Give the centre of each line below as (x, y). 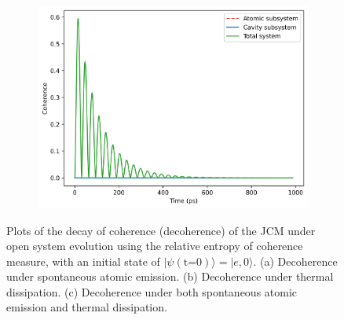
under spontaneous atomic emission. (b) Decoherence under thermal (170, 276)
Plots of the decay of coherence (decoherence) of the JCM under (161, 230)
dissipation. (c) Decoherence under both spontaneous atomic (152, 291)
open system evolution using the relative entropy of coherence (155, 246)
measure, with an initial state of (83, 261)
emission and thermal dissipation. (87, 307)
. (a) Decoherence (295, 261)
